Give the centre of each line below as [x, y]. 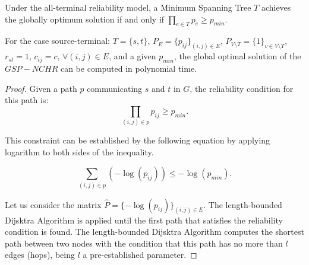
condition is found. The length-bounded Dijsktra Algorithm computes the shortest [154, 232]
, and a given [133, 56]
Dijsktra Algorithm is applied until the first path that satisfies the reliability [144, 220]
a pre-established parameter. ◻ [140, 255]
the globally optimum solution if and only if [85, 19]
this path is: [27, 100]
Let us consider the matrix [53, 204]
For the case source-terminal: [58, 41]
